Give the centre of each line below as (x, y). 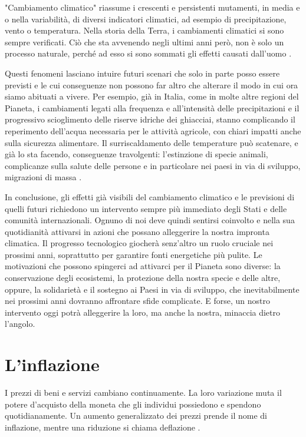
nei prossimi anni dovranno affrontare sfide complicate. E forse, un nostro (138, 301)
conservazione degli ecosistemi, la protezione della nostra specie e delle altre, (143, 278)
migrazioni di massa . (43, 177)
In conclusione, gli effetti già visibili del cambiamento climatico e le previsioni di (150, 196)
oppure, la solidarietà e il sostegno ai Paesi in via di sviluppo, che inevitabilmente (152, 289)
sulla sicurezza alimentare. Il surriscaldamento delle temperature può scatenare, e (152, 142)
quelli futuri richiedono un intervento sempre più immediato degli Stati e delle (146, 208)
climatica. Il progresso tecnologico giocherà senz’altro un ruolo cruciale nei (139, 243)
